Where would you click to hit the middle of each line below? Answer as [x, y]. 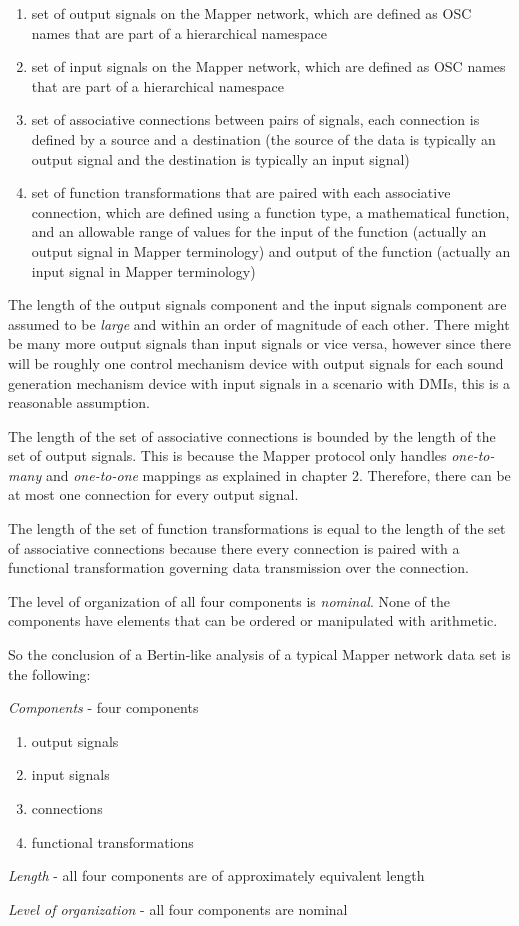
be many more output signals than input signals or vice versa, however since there [260, 343]
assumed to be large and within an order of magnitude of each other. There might [259, 323]
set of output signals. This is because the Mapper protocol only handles [227, 455]
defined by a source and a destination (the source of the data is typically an [263, 138]
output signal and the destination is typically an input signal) [220, 158]
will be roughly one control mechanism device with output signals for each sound [256, 362]
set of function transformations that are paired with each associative [241, 192]
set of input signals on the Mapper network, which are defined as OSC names [268, 66]
